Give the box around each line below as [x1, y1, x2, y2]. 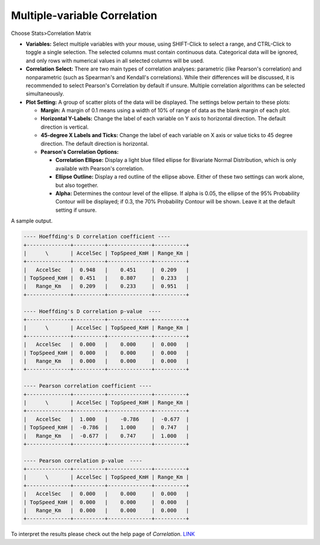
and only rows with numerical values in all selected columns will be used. [25, 57, 204, 64]
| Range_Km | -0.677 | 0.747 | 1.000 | [23, 432, 190, 439]
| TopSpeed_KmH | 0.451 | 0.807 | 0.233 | [23, 275, 190, 282]
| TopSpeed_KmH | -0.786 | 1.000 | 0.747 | [23, 424, 190, 431]
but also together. [55, 181, 99, 189]
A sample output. [11, 217, 53, 225]
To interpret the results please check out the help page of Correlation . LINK [11, 531, 195, 538]
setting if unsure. [55, 206, 97, 213]
